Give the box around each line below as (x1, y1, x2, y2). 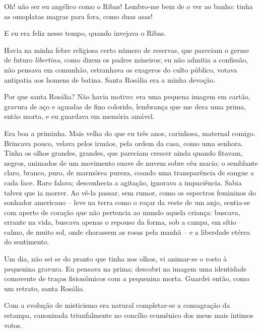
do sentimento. (4, 236, 49, 247)
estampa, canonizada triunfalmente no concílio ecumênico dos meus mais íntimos (4, 310, 253, 320)
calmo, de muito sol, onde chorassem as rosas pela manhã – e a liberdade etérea (4, 226, 250, 237)
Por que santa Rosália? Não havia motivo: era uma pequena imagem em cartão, (4, 91, 250, 102)
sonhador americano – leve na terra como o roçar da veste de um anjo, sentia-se (4, 197, 250, 208)
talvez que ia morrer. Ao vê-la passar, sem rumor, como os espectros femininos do (4, 187, 256, 197)
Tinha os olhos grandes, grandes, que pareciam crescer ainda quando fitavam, (4, 148, 243, 158)
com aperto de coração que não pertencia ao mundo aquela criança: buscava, (4, 207, 240, 217)
